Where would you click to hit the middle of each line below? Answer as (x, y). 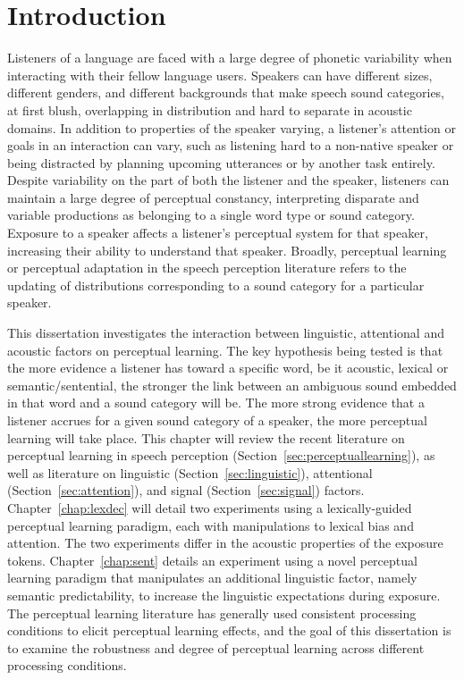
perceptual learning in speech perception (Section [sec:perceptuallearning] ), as (221, 455)
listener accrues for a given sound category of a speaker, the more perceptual (217, 420)
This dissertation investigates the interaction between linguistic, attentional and (226, 333)
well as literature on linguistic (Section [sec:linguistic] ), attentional (190, 472)
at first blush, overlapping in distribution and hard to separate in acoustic (210, 109)
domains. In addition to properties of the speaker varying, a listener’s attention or (232, 127)
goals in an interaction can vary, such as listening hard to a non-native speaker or (231, 145)
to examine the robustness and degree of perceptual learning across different (216, 647)
